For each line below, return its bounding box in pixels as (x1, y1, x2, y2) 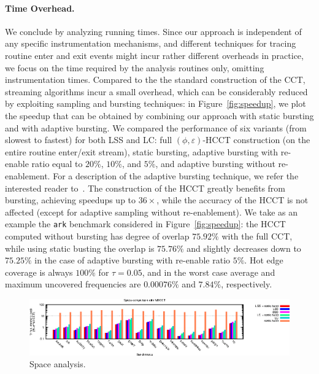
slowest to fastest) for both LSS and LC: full (5, 133, 172, 146)
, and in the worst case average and (142, 265, 275, 278)
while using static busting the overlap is (5, 241, 155, 254)
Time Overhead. (5, 1, 75, 14)
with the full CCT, (221, 229, 293, 242)
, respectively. (221, 278, 272, 290)
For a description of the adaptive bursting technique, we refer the (53, 169, 299, 182)
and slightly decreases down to (186, 241, 301, 254)
